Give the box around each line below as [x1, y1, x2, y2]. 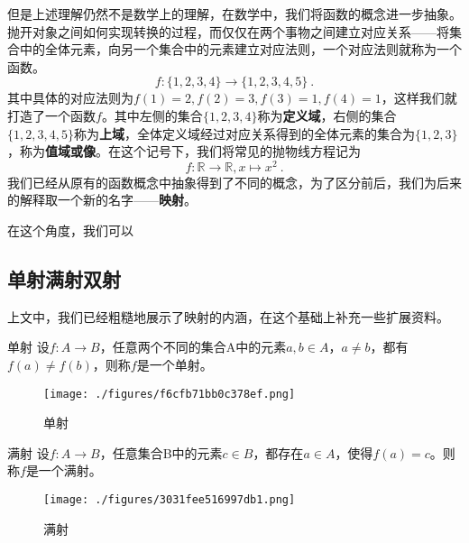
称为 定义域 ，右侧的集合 [257, 106, 397, 124]
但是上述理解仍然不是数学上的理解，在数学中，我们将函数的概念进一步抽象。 [7, 5, 462, 23]
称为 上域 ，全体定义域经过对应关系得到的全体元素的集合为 [73, 124, 415, 143]
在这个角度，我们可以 [7, 221, 133, 240]
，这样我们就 [381, 88, 457, 107]
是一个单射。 [136, 355, 213, 373]
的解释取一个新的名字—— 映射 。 [7, 190, 197, 209]
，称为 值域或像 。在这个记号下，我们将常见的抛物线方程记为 [7, 142, 361, 161]
